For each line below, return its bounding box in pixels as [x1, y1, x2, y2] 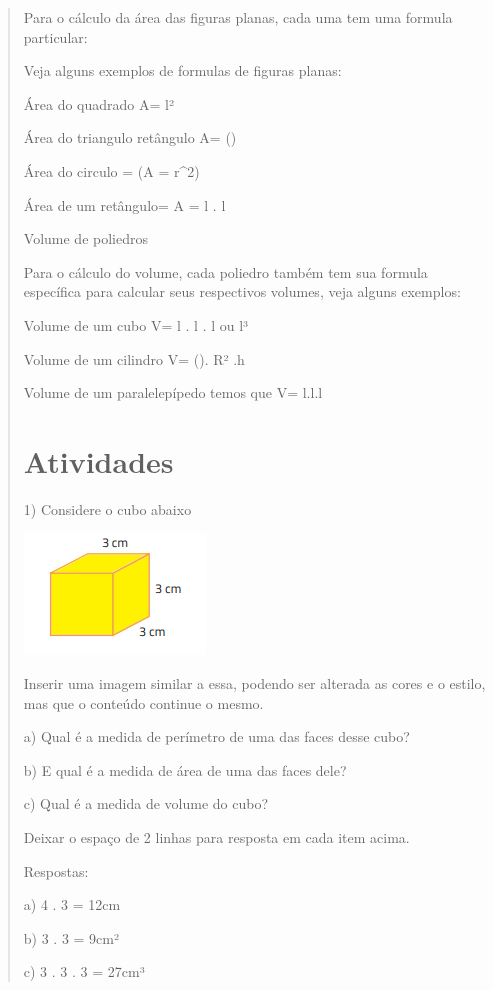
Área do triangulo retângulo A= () [23, 127, 237, 148]
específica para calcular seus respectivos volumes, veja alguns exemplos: [23, 281, 461, 302]
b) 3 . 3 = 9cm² [23, 927, 120, 948]
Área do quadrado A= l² [23, 93, 174, 114]
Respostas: [23, 860, 89, 881]
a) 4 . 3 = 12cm [23, 894, 121, 915]
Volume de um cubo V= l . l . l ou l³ [23, 314, 249, 335]
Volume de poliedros [23, 228, 148, 249]
